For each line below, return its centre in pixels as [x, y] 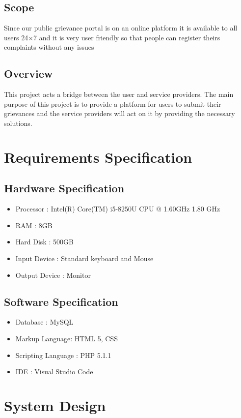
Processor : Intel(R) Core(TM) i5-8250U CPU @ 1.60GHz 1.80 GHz [118, 209]
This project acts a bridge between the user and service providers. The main [119, 94]
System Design [55, 405]
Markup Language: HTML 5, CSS [67, 338]
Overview [28, 74]
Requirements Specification [98, 157]
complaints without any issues [49, 47]
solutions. [18, 123]
